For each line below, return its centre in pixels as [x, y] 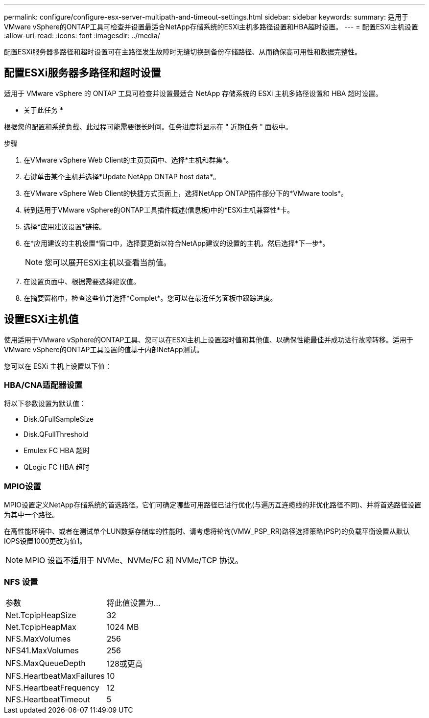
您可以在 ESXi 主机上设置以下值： [58, 366]
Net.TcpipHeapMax [41, 627]
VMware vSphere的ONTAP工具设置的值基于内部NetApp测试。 [104, 349]
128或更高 [125, 663]
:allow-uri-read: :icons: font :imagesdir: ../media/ [82, 36]
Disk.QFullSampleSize [59, 419]
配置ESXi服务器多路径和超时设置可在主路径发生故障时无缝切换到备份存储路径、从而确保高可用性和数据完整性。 [183, 52]
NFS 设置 [21, 582]
